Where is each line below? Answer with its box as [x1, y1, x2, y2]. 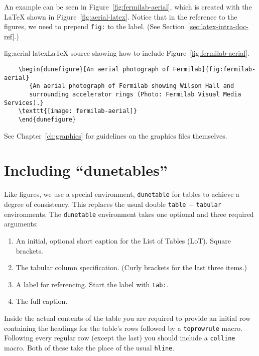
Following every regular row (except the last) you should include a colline [4, 332, 235, 343]
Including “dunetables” [4, 160, 168, 180]
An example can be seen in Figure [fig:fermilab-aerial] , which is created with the [4, 2, 252, 12]
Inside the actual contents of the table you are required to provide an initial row [4, 312, 251, 323]
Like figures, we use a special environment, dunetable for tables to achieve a [4, 189, 240, 199]
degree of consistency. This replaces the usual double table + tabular [4, 199, 221, 209]
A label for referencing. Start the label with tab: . [16, 279, 169, 289]
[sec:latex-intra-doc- [188, 21, 249, 32]
